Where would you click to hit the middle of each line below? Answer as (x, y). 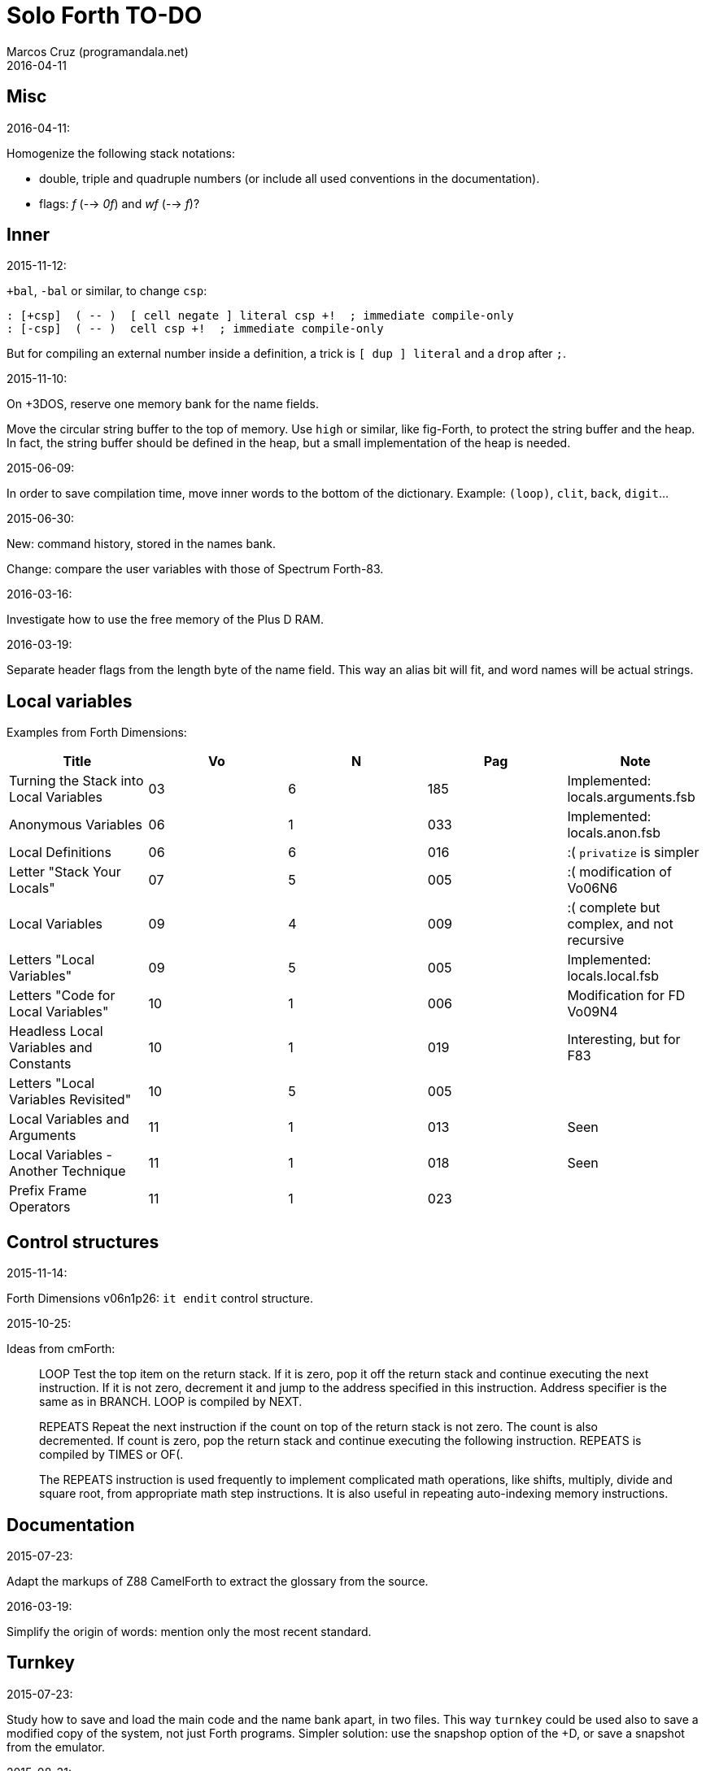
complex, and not (620, 924)
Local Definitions (60, 853)
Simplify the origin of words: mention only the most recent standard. (189, 1631)
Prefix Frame (48, 1191)
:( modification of (619, 872)
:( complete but (614, 908)
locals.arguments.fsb (631, 797)
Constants (40, 1064)
